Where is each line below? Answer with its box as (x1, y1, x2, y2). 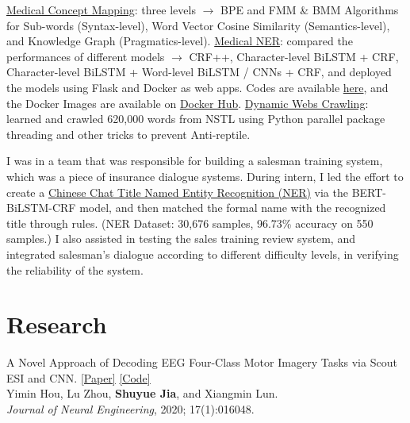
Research (6, 308, 107, 340)
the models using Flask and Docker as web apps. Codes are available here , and (6, 79, 389, 95)
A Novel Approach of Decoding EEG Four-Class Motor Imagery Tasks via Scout (6, 354, 397, 371)
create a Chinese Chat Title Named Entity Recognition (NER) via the (6, 183, 348, 200)
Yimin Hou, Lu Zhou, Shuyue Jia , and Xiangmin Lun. (6, 385, 278, 402)
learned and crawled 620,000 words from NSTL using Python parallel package (6, 110, 385, 127)
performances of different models (6, 48, 165, 64)
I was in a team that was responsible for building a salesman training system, (6, 152, 383, 169)
